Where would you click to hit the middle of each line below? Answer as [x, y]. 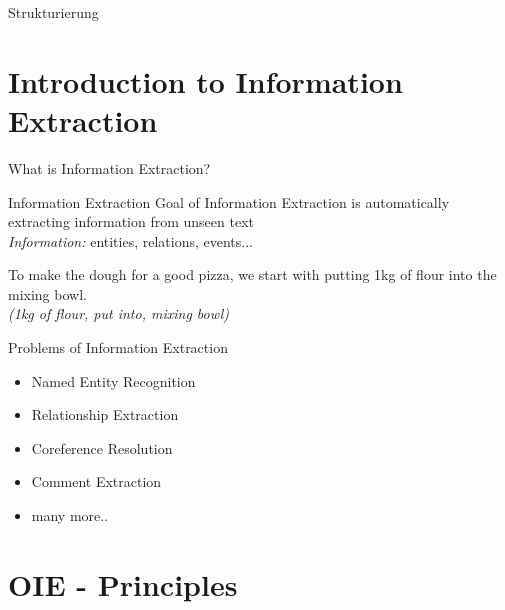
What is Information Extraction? [109, 167]
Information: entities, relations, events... [130, 240]
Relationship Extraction [105, 414]
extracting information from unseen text [131, 221]
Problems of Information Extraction [118, 347]
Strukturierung [53, 12]
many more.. [70, 515]
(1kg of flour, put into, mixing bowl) [119, 313]
